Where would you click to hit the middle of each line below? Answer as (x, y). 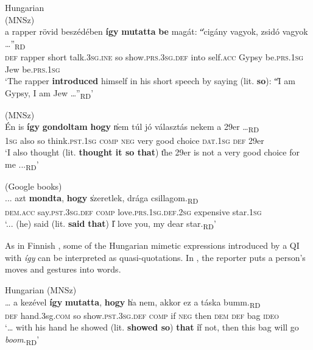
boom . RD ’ (22, 340)
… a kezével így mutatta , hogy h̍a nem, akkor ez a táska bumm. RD (133, 302)
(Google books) (33, 186)
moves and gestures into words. (63, 269)
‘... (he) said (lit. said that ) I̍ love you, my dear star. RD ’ (111, 224)
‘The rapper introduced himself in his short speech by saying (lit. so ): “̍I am (150, 81)
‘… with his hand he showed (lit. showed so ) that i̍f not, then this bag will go (152, 327)
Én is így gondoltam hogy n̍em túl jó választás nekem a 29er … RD (132, 127)
